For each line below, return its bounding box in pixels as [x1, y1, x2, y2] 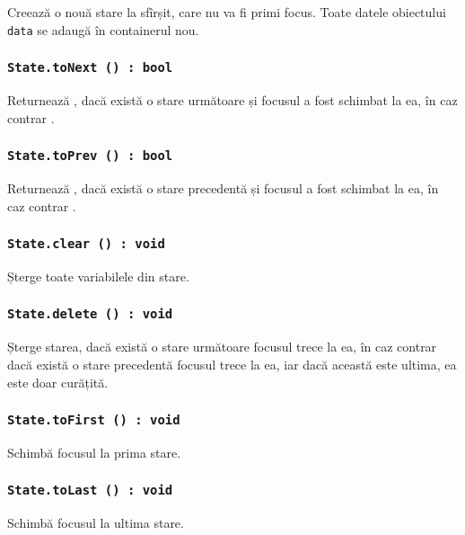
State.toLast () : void [7, 483, 173, 498]
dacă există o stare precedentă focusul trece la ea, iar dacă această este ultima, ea [7, 354, 457, 373]
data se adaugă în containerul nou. [7, 20, 199, 39]
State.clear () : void [7, 236, 165, 252]
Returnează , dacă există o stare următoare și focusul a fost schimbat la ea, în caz [7, 91, 458, 110]
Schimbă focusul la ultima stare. [7, 513, 184, 532]
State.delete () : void [7, 307, 173, 322]
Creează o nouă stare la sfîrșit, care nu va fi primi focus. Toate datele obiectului [7, 3, 446, 21]
